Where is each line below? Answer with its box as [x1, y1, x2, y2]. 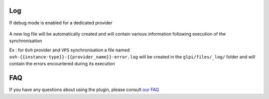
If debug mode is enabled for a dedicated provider [9, 20, 113, 26]
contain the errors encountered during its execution [9, 61, 115, 67]
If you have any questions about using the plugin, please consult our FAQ [9, 87, 159, 93]
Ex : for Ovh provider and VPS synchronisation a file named [9, 47, 130, 53]
